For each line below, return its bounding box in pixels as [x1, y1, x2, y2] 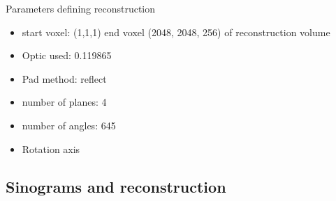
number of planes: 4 [22, 95, 107, 109]
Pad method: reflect [22, 71, 107, 86]
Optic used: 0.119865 [22, 48, 112, 63]
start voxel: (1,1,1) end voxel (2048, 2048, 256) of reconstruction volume [22, 24, 330, 39]
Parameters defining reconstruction [6, 1, 156, 15]
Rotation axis [22, 141, 80, 156]
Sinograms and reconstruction [6, 175, 226, 197]
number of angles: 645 [22, 118, 116, 132]
